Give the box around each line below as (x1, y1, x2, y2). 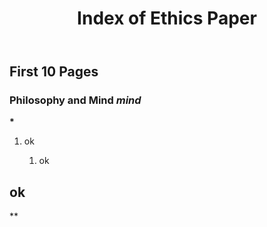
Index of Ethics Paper (77, 7, 257, 30)
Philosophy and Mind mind (9, 93, 142, 107)
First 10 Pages (9, 63, 99, 81)
